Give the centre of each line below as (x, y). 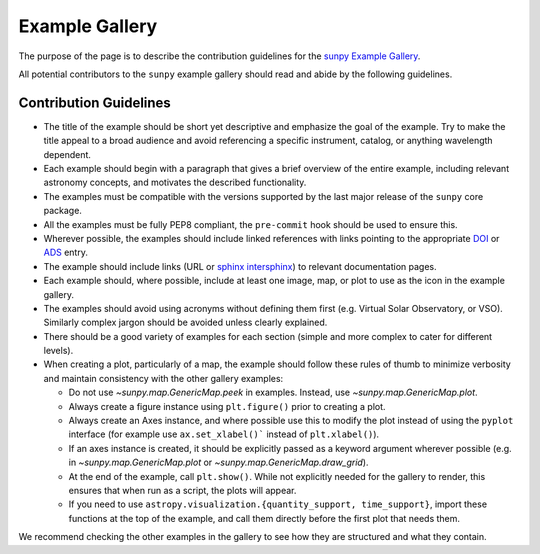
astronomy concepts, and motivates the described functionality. (175, 182)
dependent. (67, 154)
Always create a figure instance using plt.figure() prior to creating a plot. (227, 406)
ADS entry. (66, 252)
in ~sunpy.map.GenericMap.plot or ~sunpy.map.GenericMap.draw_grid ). (218, 462)
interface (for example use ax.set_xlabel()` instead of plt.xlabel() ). (224, 434)
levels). (58, 351)
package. (62, 211)
